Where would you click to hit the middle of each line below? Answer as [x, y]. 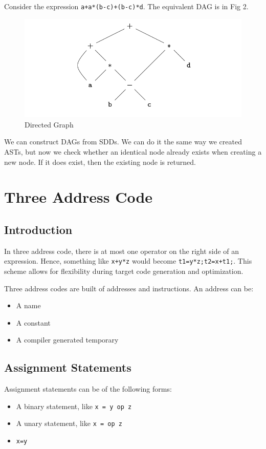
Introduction [38, 229]
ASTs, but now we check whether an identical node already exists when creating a [133, 152]
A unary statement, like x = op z [69, 423]
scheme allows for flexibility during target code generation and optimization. [124, 271]
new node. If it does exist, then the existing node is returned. [100, 162]
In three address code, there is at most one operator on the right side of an [122, 251]
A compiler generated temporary [67, 340]
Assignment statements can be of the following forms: [88, 389]
